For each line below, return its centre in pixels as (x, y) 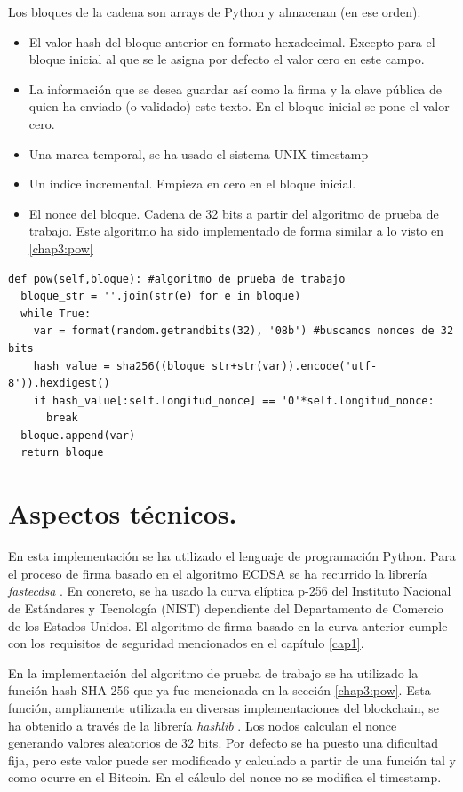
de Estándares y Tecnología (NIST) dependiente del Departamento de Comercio (226, 608)
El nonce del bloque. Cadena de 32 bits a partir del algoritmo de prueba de (234, 213)
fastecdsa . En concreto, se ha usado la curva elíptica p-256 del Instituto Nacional (230, 591)
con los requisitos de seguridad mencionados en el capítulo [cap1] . (186, 643)
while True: (56, 313)
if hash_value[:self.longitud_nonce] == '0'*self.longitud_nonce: (234, 400)
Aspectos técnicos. (123, 513)
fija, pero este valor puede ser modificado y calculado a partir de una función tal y (232, 760)
